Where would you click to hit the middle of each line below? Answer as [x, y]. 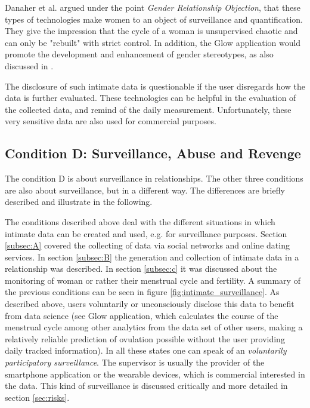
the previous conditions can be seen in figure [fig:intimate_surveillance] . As [142, 292]
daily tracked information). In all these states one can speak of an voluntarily [146, 350]
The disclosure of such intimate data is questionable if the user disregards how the [155, 86]
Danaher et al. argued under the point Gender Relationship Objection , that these [153, 7]
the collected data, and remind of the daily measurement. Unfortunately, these [148, 109]
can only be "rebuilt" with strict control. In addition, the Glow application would [153, 42]
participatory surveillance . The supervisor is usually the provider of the [135, 362]
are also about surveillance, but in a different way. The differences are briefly [145, 190]
